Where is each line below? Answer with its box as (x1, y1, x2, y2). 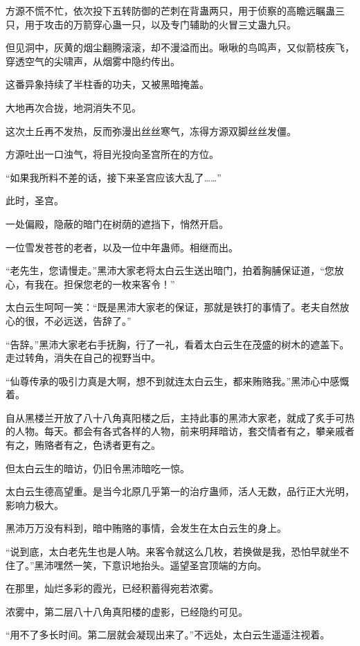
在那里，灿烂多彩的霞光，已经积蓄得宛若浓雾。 (6, 581, 219, 595)
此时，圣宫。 (6, 193, 64, 208)
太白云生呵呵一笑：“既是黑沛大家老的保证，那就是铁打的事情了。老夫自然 (6, 300, 340, 314)
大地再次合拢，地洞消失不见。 (6, 100, 141, 114)
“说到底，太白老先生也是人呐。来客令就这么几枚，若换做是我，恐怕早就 (6, 544, 330, 559)
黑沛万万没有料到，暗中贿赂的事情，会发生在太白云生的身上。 (6, 521, 287, 535)
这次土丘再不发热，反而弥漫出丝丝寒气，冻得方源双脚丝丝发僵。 (6, 123, 296, 138)
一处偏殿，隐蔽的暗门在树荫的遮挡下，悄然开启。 (6, 216, 228, 231)
